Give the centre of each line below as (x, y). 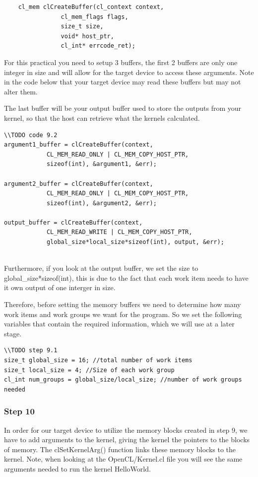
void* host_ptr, (87, 36)
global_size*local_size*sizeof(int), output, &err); (135, 242)
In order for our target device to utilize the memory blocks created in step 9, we (126, 430)
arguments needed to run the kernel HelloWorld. (77, 468)
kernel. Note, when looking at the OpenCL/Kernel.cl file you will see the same (123, 459)
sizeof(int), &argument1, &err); (101, 164)
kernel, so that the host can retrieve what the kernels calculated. (102, 118)
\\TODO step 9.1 (31, 351)
